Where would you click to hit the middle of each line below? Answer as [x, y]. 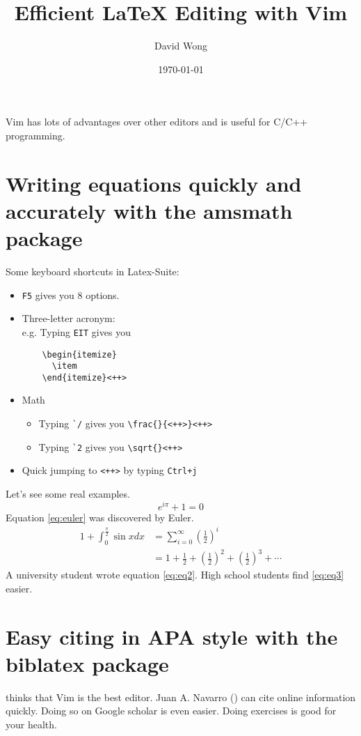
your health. [31, 724]
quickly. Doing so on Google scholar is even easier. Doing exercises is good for [171, 711]
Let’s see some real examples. [68, 494]
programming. [35, 135]
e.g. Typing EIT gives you [76, 331]
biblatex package [87, 663]
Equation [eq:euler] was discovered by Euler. [100, 517]
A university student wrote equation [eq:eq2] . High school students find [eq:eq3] [175, 575]
